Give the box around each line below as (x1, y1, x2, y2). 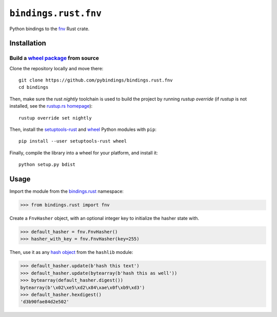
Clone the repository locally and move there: (9, 65, 104, 71)
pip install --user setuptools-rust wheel (18, 138, 127, 144)
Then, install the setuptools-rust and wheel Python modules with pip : (9, 126, 156, 133)
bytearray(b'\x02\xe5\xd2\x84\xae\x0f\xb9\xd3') (20, 285, 145, 290)
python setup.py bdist (18, 162, 76, 168)
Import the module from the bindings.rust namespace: (9, 188, 124, 194)
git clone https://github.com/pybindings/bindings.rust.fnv (18, 77, 173, 83)
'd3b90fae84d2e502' (20, 299, 69, 305)
